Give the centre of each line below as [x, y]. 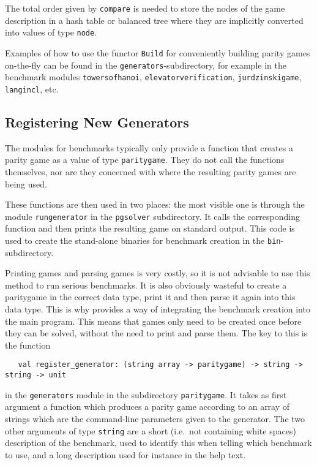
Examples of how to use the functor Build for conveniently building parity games [158, 52]
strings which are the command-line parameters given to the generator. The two [155, 418]
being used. [26, 183]
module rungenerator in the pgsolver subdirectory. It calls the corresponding [152, 216]
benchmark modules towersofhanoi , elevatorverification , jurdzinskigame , [153, 77]
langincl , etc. [32, 89]
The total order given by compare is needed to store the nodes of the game [145, 8]
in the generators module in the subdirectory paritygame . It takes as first [146, 394]
